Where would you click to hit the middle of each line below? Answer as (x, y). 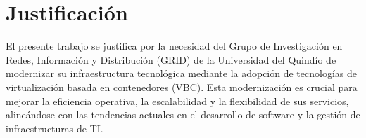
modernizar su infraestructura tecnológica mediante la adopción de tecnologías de (181, 73)
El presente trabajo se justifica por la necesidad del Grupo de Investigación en (174, 46)
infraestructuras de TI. (55, 128)
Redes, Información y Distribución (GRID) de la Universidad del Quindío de (171, 59)
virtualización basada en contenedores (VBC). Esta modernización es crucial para (182, 87)
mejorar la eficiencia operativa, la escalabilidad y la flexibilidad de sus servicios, (177, 101)
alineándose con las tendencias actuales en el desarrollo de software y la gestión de (183, 115)
